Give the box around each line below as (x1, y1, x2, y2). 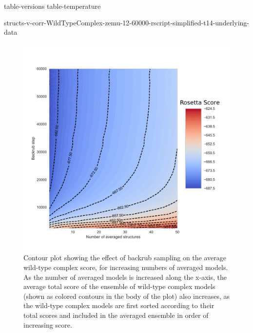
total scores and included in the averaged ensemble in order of (23, 310, 209, 320)
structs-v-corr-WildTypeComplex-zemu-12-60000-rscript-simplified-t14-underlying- (4, 17, 249, 27)
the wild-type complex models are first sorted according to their (23, 300, 214, 311)
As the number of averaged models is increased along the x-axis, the (23, 271, 227, 282)
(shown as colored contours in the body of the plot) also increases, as (23, 291, 230, 301)
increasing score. (23, 319, 72, 330)
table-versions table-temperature (4, 1, 101, 11)
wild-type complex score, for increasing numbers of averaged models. (23, 262, 228, 272)
